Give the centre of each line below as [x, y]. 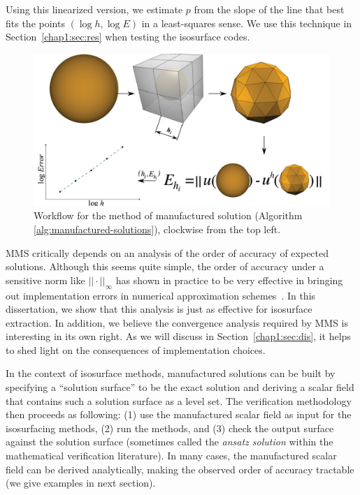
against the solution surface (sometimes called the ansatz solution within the [170, 442]
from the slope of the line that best [269, 9]
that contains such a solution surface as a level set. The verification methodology [179, 400]
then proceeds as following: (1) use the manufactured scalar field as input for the [179, 414]
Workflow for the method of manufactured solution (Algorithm [168, 215]
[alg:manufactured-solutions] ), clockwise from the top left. [157, 229]
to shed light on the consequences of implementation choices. [136, 349]
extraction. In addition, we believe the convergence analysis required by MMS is [177, 322]
